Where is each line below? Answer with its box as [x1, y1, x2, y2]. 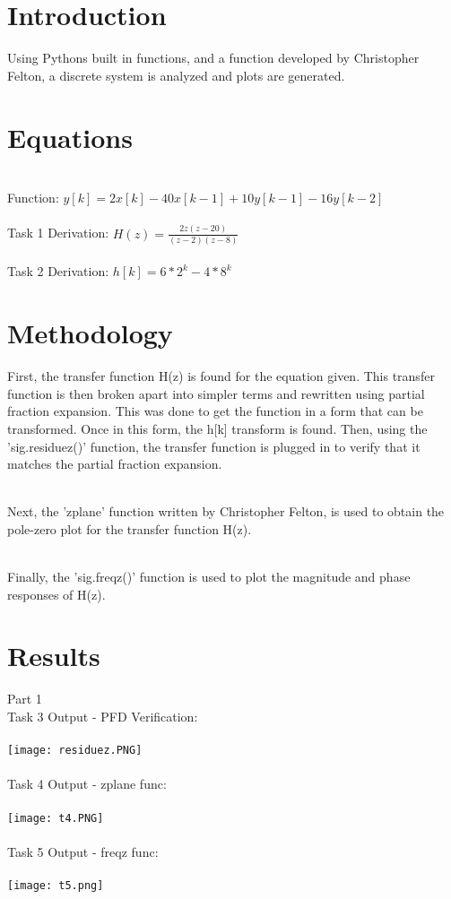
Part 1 [7, 689, 42, 708]
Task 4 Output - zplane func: [7, 774, 167, 793]
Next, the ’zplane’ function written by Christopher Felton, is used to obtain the [7, 502, 445, 521]
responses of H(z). [7, 584, 106, 603]
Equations [7, 118, 133, 155]
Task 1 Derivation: [7, 223, 109, 242]
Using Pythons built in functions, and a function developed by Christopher [7, 48, 420, 67]
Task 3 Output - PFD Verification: [7, 707, 198, 725]
